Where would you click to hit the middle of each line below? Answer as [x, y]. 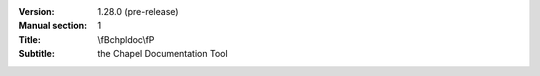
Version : [36, 11]
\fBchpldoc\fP [126, 39]
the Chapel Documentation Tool [163, 54]
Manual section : [53, 26]
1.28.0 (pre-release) [138, 11]
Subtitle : [36, 54]
